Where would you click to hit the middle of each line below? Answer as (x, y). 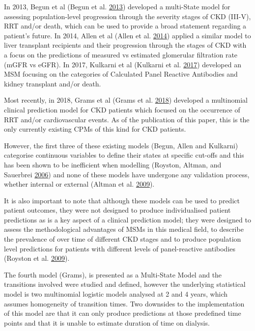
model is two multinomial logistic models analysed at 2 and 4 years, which (116, 294)
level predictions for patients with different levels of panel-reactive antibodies (120, 248)
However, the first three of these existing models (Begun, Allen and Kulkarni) (121, 145)
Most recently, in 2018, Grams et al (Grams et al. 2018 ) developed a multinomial (126, 100)
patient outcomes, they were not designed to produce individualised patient (117, 210)
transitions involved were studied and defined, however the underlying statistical (125, 284)
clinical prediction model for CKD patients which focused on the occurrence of (122, 109)
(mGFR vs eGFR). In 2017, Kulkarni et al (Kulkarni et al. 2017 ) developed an (123, 64)
